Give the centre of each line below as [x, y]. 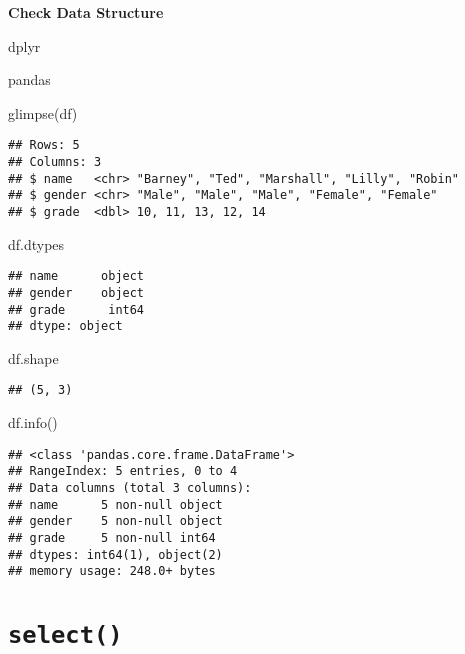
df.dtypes [36, 243]
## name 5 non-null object [115, 504]
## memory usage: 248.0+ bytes [112, 571]
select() [65, 635]
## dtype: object [65, 326]
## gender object [76, 292]
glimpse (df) [43, 112]
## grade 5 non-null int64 [112, 538]
